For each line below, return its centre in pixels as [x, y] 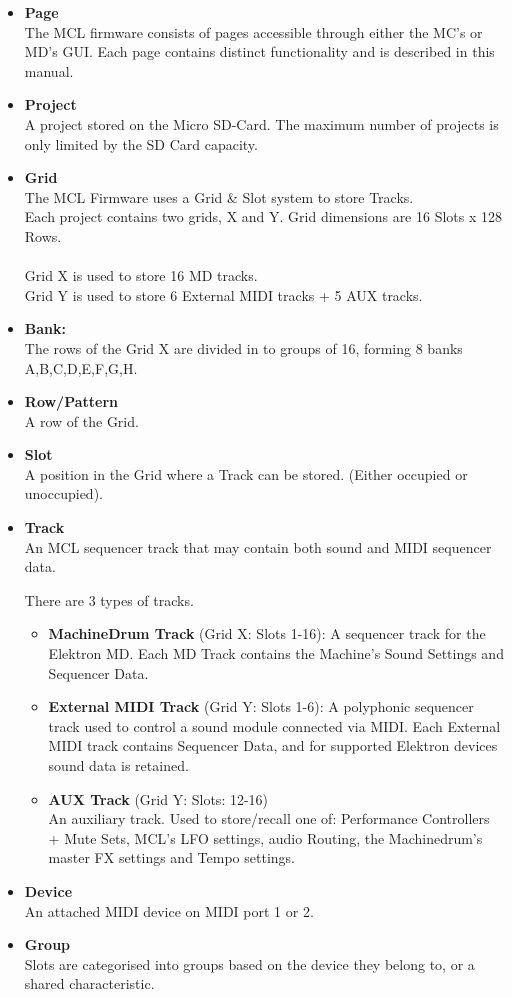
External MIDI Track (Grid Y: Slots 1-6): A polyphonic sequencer [261, 706]
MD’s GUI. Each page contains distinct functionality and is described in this [259, 51]
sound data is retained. [118, 765]
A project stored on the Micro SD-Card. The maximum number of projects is [261, 123]
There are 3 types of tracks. [109, 599]
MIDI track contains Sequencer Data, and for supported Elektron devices [273, 745]
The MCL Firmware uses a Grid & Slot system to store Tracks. [219, 196]
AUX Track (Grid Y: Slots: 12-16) [158, 798]
